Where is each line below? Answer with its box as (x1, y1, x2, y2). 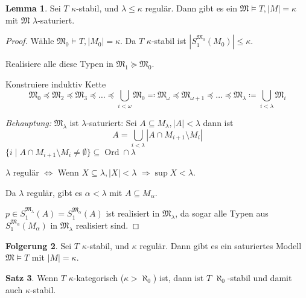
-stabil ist (151, 34, 186, 47)
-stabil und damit (227, 271, 292, 284)
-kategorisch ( (73, 271, 124, 284)
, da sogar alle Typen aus (175, 207, 269, 220)
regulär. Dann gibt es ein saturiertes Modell (139, 239, 302, 252)
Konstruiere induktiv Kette (5, 77, 106, 90)
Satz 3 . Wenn (5, 271, 59, 284)
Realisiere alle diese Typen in (5, 57, 113, 70)
